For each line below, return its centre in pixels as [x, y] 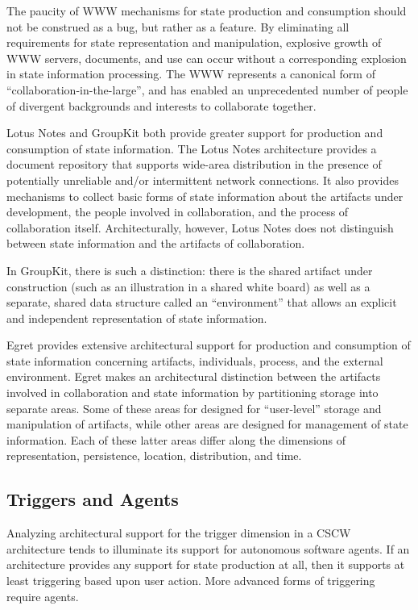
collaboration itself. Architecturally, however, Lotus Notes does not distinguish [200, 227]
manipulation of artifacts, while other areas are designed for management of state [207, 424]
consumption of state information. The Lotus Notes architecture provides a [192, 148]
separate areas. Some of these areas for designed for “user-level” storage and [194, 408]
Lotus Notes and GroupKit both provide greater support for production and [195, 133]
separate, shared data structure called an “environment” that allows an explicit [202, 302]
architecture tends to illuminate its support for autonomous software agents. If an [208, 548]
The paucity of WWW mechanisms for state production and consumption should [207, 10]
